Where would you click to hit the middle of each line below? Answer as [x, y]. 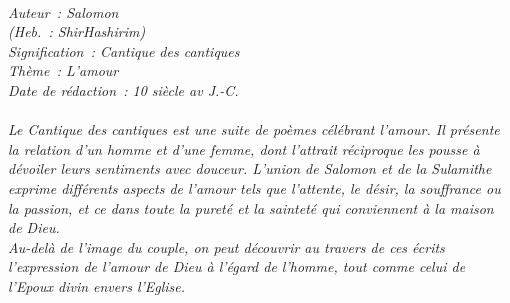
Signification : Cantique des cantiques [124, 50]
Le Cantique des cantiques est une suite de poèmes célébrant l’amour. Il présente [254, 129]
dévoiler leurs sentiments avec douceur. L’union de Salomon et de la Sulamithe [250, 168]
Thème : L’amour [63, 70]
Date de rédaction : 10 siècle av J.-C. [123, 89]
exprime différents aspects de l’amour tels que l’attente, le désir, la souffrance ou [254, 187]
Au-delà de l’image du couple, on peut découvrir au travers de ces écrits [226, 246]
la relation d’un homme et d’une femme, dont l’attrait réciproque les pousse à [244, 148]
